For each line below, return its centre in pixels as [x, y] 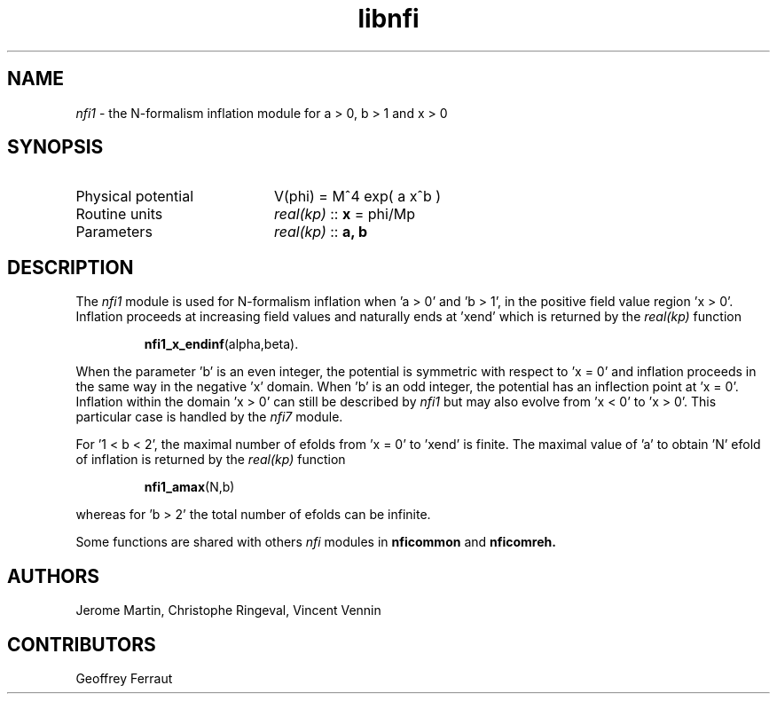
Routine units [119, 214]
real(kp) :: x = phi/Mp [344, 214]
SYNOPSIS [55, 147]
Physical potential [135, 197]
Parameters [114, 232]
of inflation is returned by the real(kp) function [211, 460]
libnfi [388, 19]
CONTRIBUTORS [82, 644]
